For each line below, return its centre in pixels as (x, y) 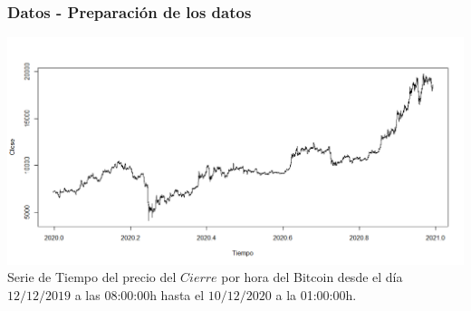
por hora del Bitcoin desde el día (312, 277)
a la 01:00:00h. (316, 294)
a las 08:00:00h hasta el (139, 294)
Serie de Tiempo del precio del (92, 277)
